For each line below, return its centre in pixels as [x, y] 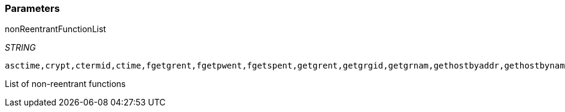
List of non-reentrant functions [65, 84]
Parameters [32, 8]
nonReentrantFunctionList [56, 29]
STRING [20, 48]
